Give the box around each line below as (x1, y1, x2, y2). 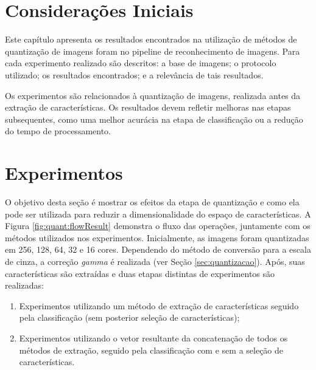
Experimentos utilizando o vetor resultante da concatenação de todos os (19, 331, 288, 344)
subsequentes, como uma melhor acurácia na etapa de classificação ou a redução (5, 112, 303, 125)
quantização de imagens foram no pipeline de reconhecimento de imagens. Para (5, 44, 300, 57)
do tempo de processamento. (5, 125, 111, 137)
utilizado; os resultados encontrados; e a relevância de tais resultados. (5, 68, 264, 81)
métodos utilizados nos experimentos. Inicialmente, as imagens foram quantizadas (5, 231, 309, 244)
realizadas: (5, 279, 44, 292)
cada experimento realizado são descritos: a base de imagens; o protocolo (5, 57, 276, 69)
